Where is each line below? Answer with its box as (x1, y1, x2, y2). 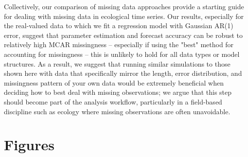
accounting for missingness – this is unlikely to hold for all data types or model (4, 49, 240, 59)
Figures (4, 135, 54, 155)
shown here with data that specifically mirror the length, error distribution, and (4, 68, 242, 78)
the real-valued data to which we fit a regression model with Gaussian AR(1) (4, 20, 233, 31)
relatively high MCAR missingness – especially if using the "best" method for (4, 39, 234, 50)
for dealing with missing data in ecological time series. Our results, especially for (4, 11, 244, 21)
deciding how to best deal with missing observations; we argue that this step (4, 87, 232, 97)
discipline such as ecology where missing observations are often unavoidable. (4, 106, 230, 116)
